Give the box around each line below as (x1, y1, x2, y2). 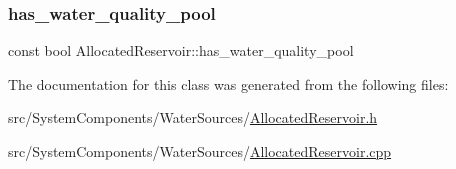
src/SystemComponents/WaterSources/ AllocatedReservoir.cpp (8, 141, 392, 161)
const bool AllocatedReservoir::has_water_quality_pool (8, 40, 354, 61)
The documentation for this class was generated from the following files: (8, 73, 449, 94)
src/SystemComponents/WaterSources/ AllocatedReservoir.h (8, 107, 378, 128)
